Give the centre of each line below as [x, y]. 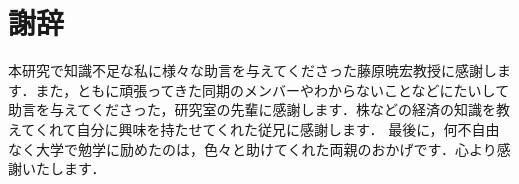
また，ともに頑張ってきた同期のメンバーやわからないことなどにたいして [272, 89]
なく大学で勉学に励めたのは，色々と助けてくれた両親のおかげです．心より [252, 148]
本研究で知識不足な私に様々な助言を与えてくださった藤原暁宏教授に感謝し [252, 70]
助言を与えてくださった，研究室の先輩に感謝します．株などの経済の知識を [252, 109]
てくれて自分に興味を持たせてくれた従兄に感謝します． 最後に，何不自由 [260, 128]
